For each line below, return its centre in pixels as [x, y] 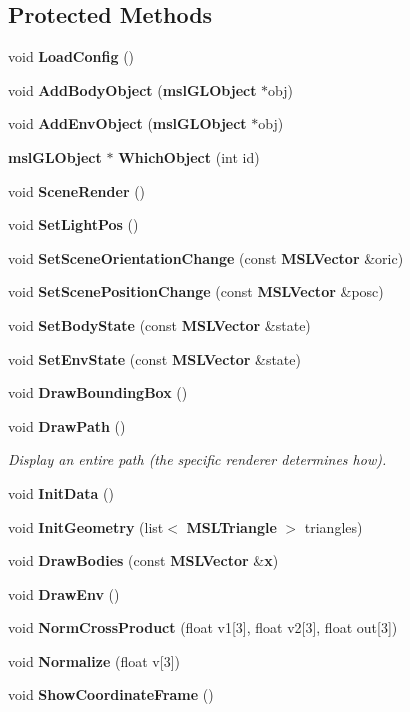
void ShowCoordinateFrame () [111, 694]
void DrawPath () [67, 425]
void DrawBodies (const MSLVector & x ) [143, 560]
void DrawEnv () [64, 593]
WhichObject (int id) [189, 156]
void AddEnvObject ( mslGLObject [127, 123]
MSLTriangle [231, 526]
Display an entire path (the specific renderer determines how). [197, 459]
